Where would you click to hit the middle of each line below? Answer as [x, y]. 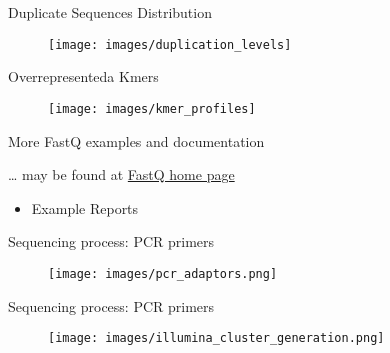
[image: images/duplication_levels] [170, 44]
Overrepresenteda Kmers [83, 76]
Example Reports [85, 207]
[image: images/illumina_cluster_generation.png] [216, 338]
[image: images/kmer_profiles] [152, 108]
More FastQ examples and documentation [136, 140]
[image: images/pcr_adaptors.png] [163, 273]
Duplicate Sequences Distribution [110, 12]
